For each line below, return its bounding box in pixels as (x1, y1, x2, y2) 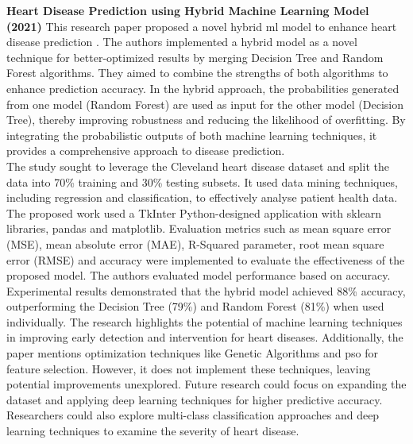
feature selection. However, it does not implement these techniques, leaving (6, 360, 371, 376)
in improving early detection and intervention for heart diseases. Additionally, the (6, 329, 403, 346)
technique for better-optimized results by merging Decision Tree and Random (6, 48, 384, 65)
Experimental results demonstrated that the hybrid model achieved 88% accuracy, (6, 282, 406, 299)
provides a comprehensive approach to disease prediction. (6, 142, 285, 159)
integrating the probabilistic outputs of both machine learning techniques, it (6, 126, 377, 143)
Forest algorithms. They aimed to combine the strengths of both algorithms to (6, 64, 388, 81)
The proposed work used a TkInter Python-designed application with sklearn (6, 204, 382, 221)
